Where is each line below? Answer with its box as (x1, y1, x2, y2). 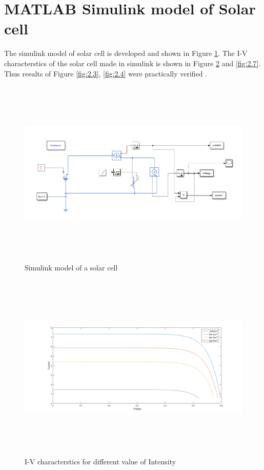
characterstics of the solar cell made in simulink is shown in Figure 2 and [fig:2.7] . (4, 57, 261, 68)
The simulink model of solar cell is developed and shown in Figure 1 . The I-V (4, 48, 248, 58)
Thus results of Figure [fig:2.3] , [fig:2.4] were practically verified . (4, 68, 208, 79)
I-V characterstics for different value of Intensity (25, 456, 176, 467)
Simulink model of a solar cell (25, 262, 118, 272)
